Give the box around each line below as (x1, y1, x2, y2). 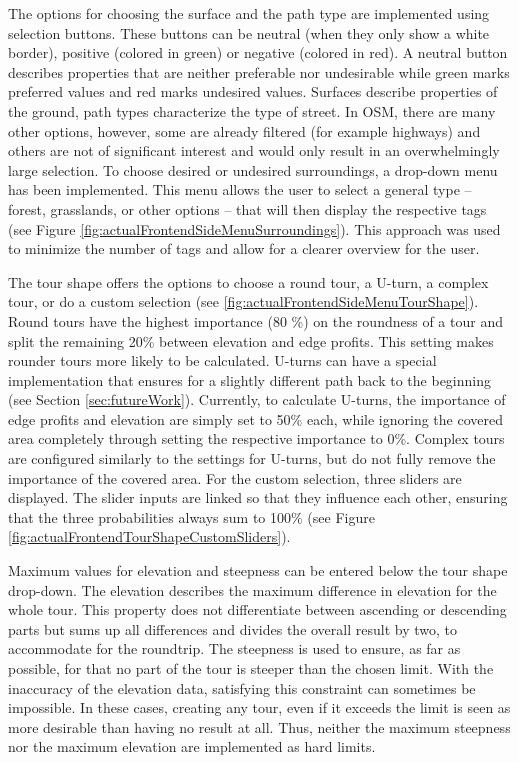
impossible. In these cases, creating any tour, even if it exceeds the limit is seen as (8, 697, 511, 718)
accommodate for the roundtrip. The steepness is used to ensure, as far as (8, 638, 461, 659)
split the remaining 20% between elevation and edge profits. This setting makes (8, 330, 494, 351)
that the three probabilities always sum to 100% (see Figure (8, 506, 375, 527)
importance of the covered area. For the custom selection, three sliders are (8, 467, 462, 488)
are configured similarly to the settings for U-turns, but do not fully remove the (8, 448, 496, 469)
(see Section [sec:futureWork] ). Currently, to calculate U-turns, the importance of (8, 389, 506, 410)
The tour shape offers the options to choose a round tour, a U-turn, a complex (8, 271, 489, 292)
